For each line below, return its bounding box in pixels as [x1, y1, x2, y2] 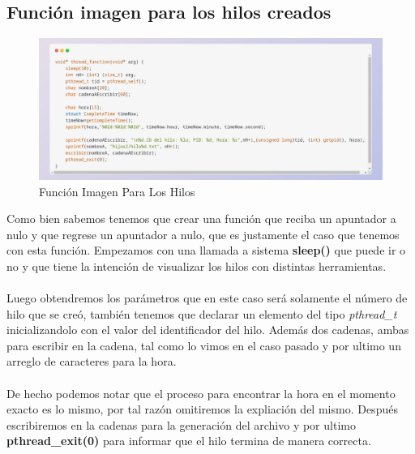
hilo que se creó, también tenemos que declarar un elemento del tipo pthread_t [6, 305, 397, 322]
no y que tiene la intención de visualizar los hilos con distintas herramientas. [6, 257, 387, 274]
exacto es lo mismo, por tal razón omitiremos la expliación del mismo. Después [6, 400, 398, 418]
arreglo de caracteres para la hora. [6, 353, 177, 370]
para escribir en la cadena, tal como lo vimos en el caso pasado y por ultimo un [6, 336, 401, 353]
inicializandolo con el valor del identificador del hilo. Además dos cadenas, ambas [6, 321, 409, 338]
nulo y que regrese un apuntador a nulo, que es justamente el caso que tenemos [6, 225, 400, 242]
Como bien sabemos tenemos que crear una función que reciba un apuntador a [6, 210, 396, 227]
